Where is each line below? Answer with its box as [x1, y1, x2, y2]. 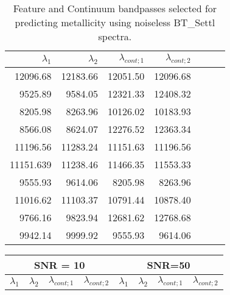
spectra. [98, 29, 132, 43]
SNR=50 [147, 258, 190, 272]
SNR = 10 [33, 258, 85, 272]
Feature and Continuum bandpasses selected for [13, 1, 217, 15]
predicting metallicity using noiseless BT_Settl [15, 15, 215, 29]
